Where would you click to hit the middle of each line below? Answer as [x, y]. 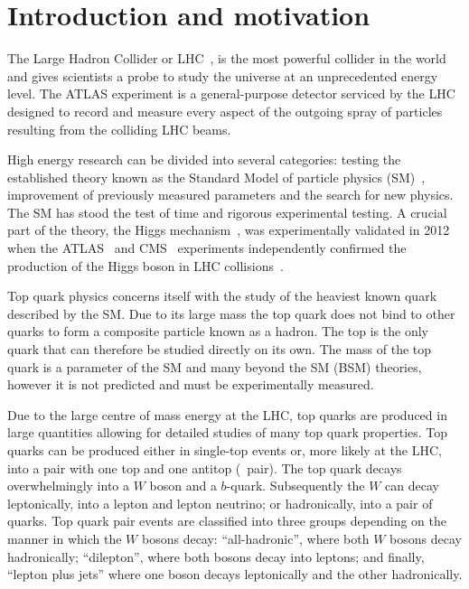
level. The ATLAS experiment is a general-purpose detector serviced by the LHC [231, 93]
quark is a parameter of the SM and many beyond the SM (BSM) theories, [215, 366]
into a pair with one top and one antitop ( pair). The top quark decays [205, 467]
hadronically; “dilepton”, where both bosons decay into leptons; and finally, [216, 556]
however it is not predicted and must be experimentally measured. [191, 384]
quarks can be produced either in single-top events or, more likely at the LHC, [225, 450]
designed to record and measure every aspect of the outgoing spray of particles [225, 111]
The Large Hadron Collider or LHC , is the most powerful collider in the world [227, 58]
